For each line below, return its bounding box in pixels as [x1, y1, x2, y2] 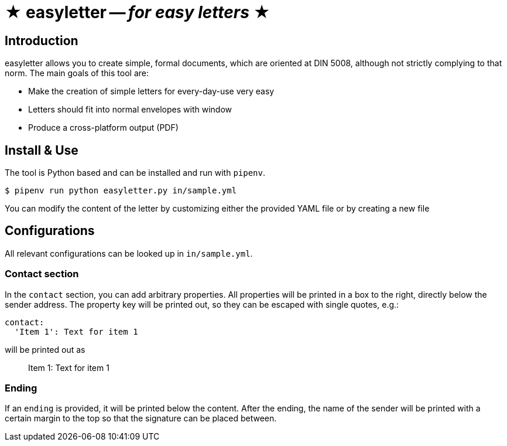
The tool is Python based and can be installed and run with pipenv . [5, 168, 266, 178]
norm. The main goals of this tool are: [5, 68, 149, 79]
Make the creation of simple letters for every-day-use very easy [28, 86, 275, 97]
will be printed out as [5, 344, 85, 355]
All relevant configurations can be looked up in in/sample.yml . [5, 248, 253, 258]
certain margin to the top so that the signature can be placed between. [5, 413, 277, 424]
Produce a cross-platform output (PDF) [28, 122, 179, 133]
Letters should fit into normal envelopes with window [28, 104, 232, 115]
